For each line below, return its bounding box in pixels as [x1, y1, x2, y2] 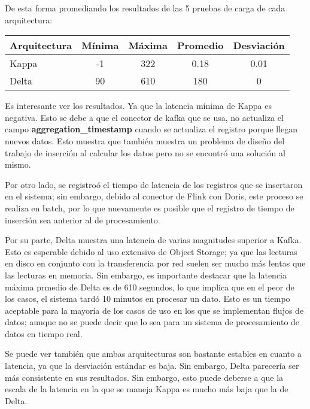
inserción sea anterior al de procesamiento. [5, 213, 160, 226]
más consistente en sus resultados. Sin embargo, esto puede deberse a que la [5, 371, 284, 383]
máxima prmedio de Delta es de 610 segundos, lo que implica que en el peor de [5, 280, 294, 293]
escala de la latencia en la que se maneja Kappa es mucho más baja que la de [5, 383, 288, 395]
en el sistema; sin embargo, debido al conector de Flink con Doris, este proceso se [5, 190, 303, 202]
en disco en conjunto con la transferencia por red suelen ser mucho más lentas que [5, 257, 306, 269]
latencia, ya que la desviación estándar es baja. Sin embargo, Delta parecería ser [5, 359, 299, 372]
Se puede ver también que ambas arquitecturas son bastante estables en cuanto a [5, 347, 302, 360]
